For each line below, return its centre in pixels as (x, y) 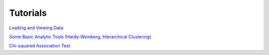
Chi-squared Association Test (40, 46)
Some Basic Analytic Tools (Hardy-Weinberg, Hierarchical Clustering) (80, 37)
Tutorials (28, 13)
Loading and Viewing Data (36, 28)
